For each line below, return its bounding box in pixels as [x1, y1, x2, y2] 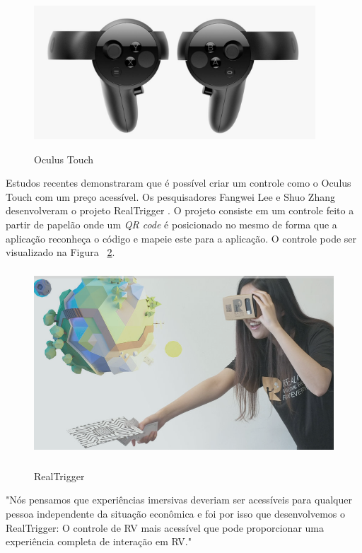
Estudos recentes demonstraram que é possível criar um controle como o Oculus [6, 175, 351, 190]
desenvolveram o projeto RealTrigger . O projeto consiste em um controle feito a [6, 203, 354, 218]
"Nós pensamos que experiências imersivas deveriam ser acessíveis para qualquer [6, 492, 352, 507]
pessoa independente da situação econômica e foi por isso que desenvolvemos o [6, 506, 346, 521]
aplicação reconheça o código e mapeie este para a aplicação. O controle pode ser [6, 231, 357, 245]
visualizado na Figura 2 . [6, 245, 115, 260]
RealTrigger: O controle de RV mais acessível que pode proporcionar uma [6, 520, 325, 535]
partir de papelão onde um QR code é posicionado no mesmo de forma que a [6, 216, 337, 231]
